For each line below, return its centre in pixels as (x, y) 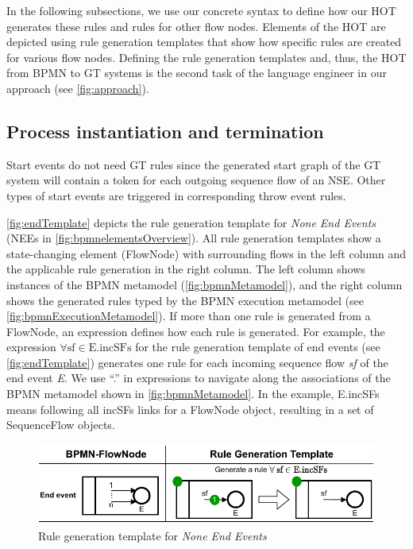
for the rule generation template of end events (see (258, 347)
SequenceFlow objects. (61, 425)
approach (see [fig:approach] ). (78, 88)
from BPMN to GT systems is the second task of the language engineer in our (197, 73)
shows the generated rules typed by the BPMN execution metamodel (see (185, 300)
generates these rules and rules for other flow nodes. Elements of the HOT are (196, 26)
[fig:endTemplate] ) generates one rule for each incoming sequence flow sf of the (197, 362)
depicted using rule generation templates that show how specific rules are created (204, 42)
